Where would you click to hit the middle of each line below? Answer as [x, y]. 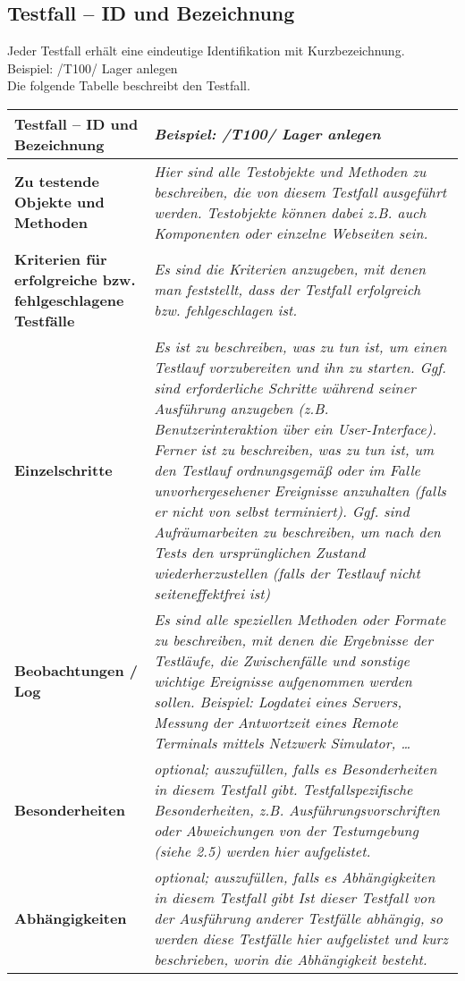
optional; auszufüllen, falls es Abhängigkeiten [295, 876]
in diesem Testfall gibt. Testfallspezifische [283, 789]
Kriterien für [61, 258]
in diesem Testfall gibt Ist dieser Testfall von [295, 897]
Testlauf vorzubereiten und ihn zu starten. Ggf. [300, 367]
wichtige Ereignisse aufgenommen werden [283, 681]
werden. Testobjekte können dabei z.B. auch [290, 212]
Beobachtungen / [76, 671]
